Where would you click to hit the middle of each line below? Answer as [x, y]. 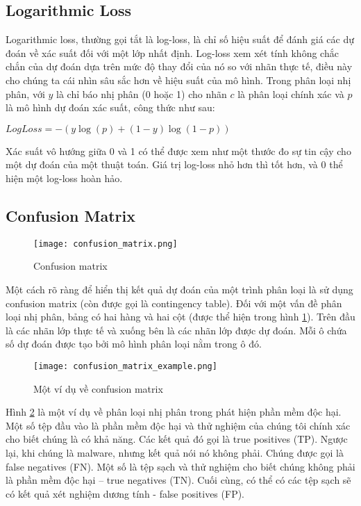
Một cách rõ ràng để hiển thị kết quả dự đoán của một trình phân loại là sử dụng [179, 289]
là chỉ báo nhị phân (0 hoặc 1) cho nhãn [142, 93]
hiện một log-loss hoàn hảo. [64, 178]
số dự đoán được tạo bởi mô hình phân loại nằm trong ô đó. [134, 344]
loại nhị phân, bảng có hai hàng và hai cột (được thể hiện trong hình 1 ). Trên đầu [180, 317]
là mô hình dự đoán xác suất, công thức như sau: [110, 107]
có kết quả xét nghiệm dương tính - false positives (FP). [125, 493]
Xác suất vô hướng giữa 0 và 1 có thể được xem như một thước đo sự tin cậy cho [178, 150]
